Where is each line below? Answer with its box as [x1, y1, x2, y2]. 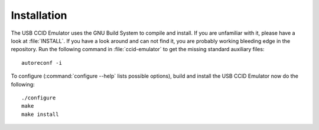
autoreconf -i [21, 59, 62, 66]
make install [21, 111, 59, 118]
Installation [11, 9, 67, 22]
